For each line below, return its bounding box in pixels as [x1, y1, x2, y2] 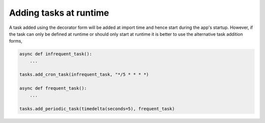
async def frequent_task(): [19, 86, 87, 91]
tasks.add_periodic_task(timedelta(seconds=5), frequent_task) [19, 106, 175, 112]
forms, [9, 38, 23, 44]
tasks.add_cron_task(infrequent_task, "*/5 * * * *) [19, 72, 149, 77]
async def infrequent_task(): [19, 51, 92, 57]
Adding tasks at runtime [9, 7, 109, 18]
